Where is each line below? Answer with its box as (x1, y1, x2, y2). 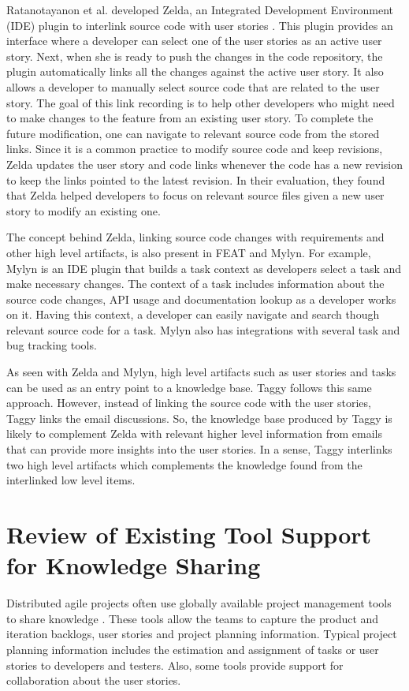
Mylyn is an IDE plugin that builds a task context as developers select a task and (6, 260, 402, 276)
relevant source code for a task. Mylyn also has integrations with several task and (6, 321, 400, 338)
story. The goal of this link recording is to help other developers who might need (6, 94, 395, 110)
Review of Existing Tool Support (6, 518, 372, 550)
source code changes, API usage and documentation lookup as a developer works (6, 290, 396, 307)
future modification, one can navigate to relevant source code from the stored (6, 125, 380, 141)
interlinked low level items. (6, 472, 136, 488)
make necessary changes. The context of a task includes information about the (6, 275, 385, 292)
